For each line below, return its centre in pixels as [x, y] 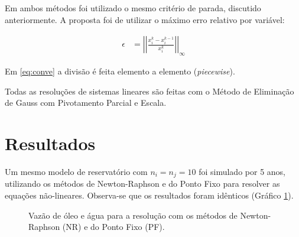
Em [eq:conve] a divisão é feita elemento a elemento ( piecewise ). [120, 71]
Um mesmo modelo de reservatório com [76, 171]
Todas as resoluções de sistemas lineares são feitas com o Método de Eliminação [149, 91]
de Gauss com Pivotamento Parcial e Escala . [86, 103]
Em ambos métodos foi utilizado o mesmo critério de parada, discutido [133, 8]
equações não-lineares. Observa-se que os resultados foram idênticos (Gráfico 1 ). [149, 195]
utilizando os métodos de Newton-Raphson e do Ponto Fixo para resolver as [142, 184]
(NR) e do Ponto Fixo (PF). [113, 227]
